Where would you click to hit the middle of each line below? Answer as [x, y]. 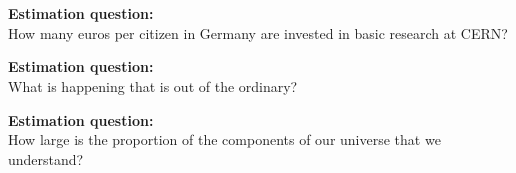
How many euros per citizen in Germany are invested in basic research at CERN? [258, 32]
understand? [46, 158]
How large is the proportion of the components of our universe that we [224, 139]
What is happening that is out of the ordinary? [153, 85]
